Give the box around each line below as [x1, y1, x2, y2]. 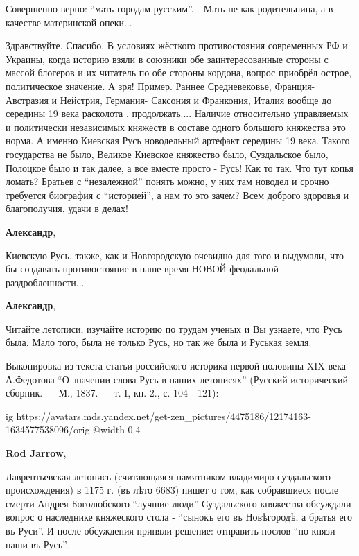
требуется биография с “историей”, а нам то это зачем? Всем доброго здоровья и [6, 187, 349, 202]
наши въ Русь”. [6, 537, 69, 551]
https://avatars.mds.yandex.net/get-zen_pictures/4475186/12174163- [16, 408, 311, 423]
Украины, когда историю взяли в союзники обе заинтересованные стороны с [6, 51, 329, 66]
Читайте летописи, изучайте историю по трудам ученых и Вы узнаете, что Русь [6, 321, 342, 336]
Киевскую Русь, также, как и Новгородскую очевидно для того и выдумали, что [6, 247, 344, 262]
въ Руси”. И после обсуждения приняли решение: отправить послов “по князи [6, 523, 335, 537]
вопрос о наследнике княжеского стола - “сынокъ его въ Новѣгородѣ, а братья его [6, 510, 353, 524]
